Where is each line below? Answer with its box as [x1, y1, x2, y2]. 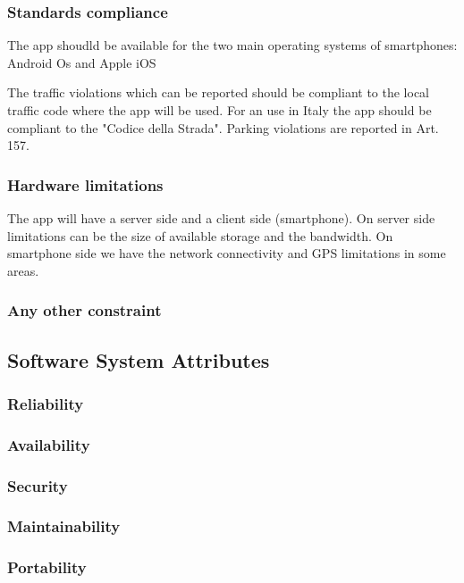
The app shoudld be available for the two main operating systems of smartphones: [7, 36, 458, 54]
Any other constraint [7, 299, 162, 321]
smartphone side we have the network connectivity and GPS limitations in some [7, 244, 446, 262]
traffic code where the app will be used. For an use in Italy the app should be [7, 101, 432, 119]
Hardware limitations [7, 173, 164, 196]
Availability [7, 433, 90, 455]
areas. [7, 261, 39, 279]
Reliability [7, 392, 84, 414]
